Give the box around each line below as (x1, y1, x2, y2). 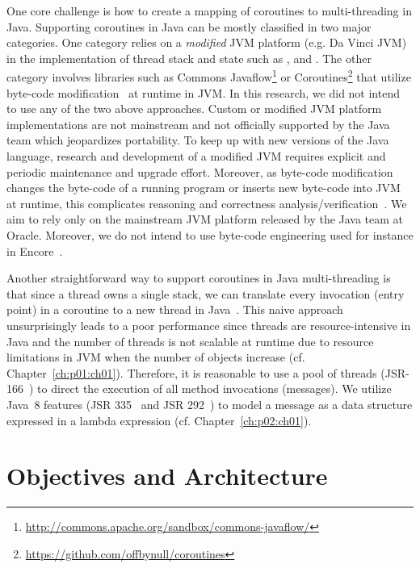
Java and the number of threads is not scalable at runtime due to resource (6, 332, 374, 349)
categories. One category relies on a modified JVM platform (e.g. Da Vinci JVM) (6, 34, 407, 51)
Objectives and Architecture (6, 459, 328, 492)
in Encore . (6, 242, 63, 259)
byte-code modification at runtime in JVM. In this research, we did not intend (6, 84, 400, 101)
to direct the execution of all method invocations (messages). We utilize (37, 380, 392, 397)
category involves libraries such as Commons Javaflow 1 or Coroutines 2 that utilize (6, 66, 411, 86)
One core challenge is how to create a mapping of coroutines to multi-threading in (6, 2, 412, 19)
